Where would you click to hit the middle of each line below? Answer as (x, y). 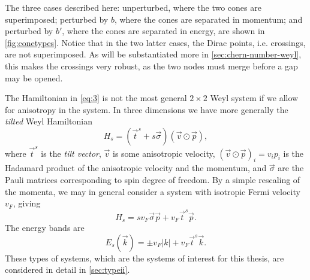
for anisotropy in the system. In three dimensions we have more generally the (147, 109)
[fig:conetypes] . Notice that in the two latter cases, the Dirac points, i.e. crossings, (155, 42)
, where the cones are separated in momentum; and (208, 19)
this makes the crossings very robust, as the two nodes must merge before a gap (151, 66)
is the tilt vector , (71, 153)
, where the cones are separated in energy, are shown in (163, 31)
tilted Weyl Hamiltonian (49, 121)
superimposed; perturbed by (57, 19)
